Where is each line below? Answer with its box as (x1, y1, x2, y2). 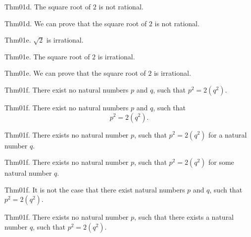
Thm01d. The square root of (4, 1, 91, 11)
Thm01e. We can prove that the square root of (4, 68, 146, 78)
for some (208, 157, 234, 167)
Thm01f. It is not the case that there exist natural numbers (4, 184, 185, 194)
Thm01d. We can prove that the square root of (4, 18, 147, 28)
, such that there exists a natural (134, 212, 234, 222)
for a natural (208, 129, 247, 140)
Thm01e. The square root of (4, 51, 90, 61)
